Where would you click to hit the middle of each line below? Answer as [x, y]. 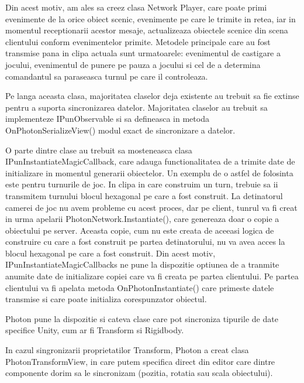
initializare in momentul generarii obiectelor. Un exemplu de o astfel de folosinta [149, 172]
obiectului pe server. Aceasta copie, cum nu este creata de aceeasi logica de [140, 230]
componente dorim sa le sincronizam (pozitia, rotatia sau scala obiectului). [139, 373]
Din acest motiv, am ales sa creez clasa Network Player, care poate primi [136, 7]
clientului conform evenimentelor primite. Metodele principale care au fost [138, 41]
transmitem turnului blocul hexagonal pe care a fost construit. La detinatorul [144, 195]
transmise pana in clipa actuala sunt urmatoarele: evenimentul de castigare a [143, 53]
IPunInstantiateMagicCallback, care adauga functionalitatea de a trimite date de [150, 161]
